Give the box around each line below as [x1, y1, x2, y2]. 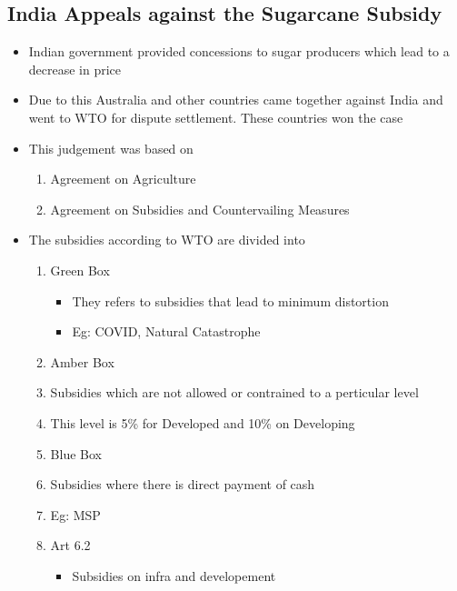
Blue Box [50, 444, 102, 463]
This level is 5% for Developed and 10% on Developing [50, 413, 355, 432]
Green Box [50, 260, 110, 279]
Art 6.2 [50, 536, 91, 555]
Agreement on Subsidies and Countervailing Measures [50, 199, 350, 218]
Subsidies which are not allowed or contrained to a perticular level [50, 383, 419, 402]
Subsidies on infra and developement [72, 566, 276, 585]
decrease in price [28, 59, 122, 78]
